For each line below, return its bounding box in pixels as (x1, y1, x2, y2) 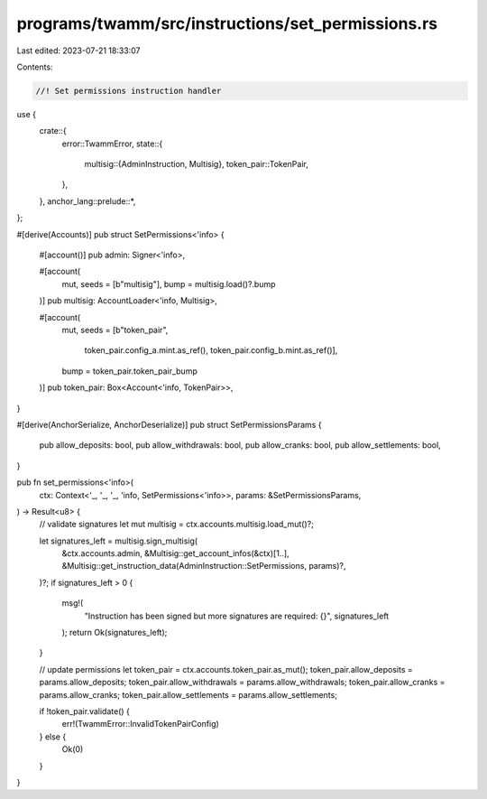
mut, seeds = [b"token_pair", (61, 324, 169, 335)
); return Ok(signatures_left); (61, 627, 168, 638)
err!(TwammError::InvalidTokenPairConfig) (61, 719, 220, 729)
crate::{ (39, 125, 67, 136)
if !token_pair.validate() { (39, 705, 131, 717)
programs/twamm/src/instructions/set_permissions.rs (16, 14, 438, 33)
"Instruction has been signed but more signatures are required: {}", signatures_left (84, 610, 390, 621)
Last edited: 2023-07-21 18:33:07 (16, 45, 141, 56)
